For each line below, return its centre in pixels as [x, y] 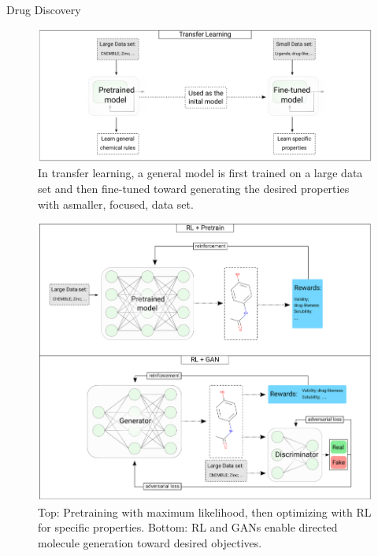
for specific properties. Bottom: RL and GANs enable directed [188, 527]
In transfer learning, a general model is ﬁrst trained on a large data [200, 173]
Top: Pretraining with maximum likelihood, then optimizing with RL [205, 512]
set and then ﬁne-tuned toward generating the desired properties [194, 189]
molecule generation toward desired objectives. [150, 542]
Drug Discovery [44, 9]
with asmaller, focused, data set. [116, 204]
